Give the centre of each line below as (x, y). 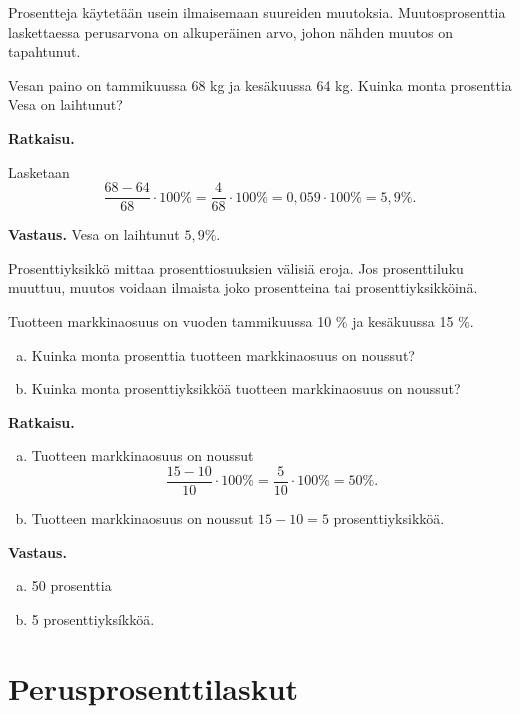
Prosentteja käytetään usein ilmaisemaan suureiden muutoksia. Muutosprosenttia (257, 12)
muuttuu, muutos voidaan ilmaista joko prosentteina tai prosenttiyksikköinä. (243, 287)
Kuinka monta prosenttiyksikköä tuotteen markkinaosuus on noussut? (246, 388)
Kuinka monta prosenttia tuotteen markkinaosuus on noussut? (223, 354)
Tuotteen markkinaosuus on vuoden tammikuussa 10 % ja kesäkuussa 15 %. (241, 321)
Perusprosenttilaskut (153, 687)
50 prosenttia (71, 585)
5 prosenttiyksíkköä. (93, 618)
